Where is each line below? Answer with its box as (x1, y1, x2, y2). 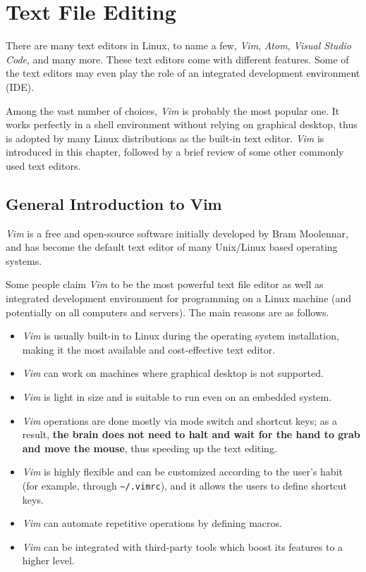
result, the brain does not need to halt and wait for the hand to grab (22, 427, 360, 442)
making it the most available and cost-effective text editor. (22, 342, 276, 356)
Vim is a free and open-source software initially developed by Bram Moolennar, (6, 225, 348, 240)
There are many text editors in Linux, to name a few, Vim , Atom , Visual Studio (6, 38, 351, 53)
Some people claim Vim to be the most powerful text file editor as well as (6, 277, 324, 292)
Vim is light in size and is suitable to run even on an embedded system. (22, 390, 332, 404)
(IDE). (6, 79, 35, 94)
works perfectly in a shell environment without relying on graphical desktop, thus (6, 117, 358, 132)
